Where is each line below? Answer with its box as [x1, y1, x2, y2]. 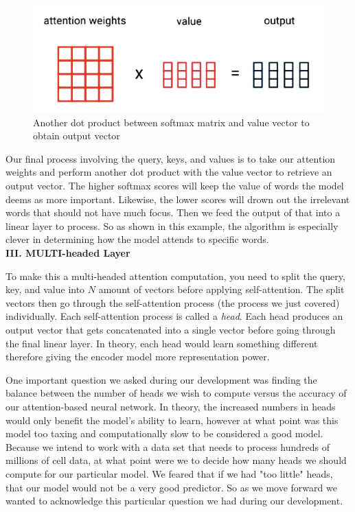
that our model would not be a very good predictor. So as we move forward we [5, 480, 337, 494]
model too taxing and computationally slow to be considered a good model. [5, 426, 323, 441]
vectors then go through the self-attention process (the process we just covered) [5, 295, 340, 310]
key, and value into [5, 282, 85, 296]
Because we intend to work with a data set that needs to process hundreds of [5, 439, 330, 454]
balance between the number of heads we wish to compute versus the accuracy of [5, 386, 347, 400]
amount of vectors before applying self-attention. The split [98, 282, 345, 296]
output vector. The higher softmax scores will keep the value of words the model [5, 178, 344, 193]
